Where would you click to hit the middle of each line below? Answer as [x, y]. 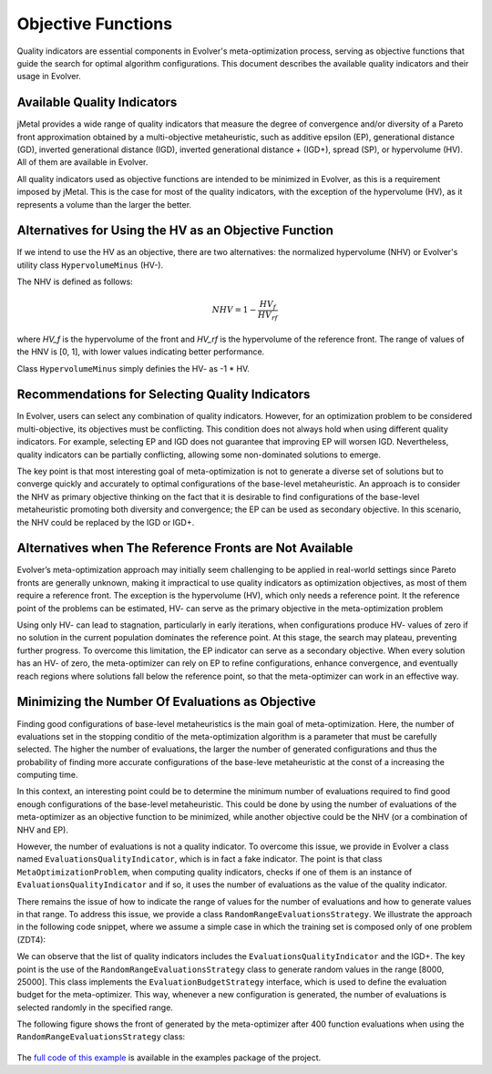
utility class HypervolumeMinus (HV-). [90, 265]
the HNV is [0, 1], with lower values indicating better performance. [141, 352]
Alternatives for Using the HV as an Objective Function [175, 231]
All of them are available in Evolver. [82, 162]
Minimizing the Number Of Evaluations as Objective [166, 702]
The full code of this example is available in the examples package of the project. [169, 1058]
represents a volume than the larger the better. [104, 204]
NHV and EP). [42, 830]
